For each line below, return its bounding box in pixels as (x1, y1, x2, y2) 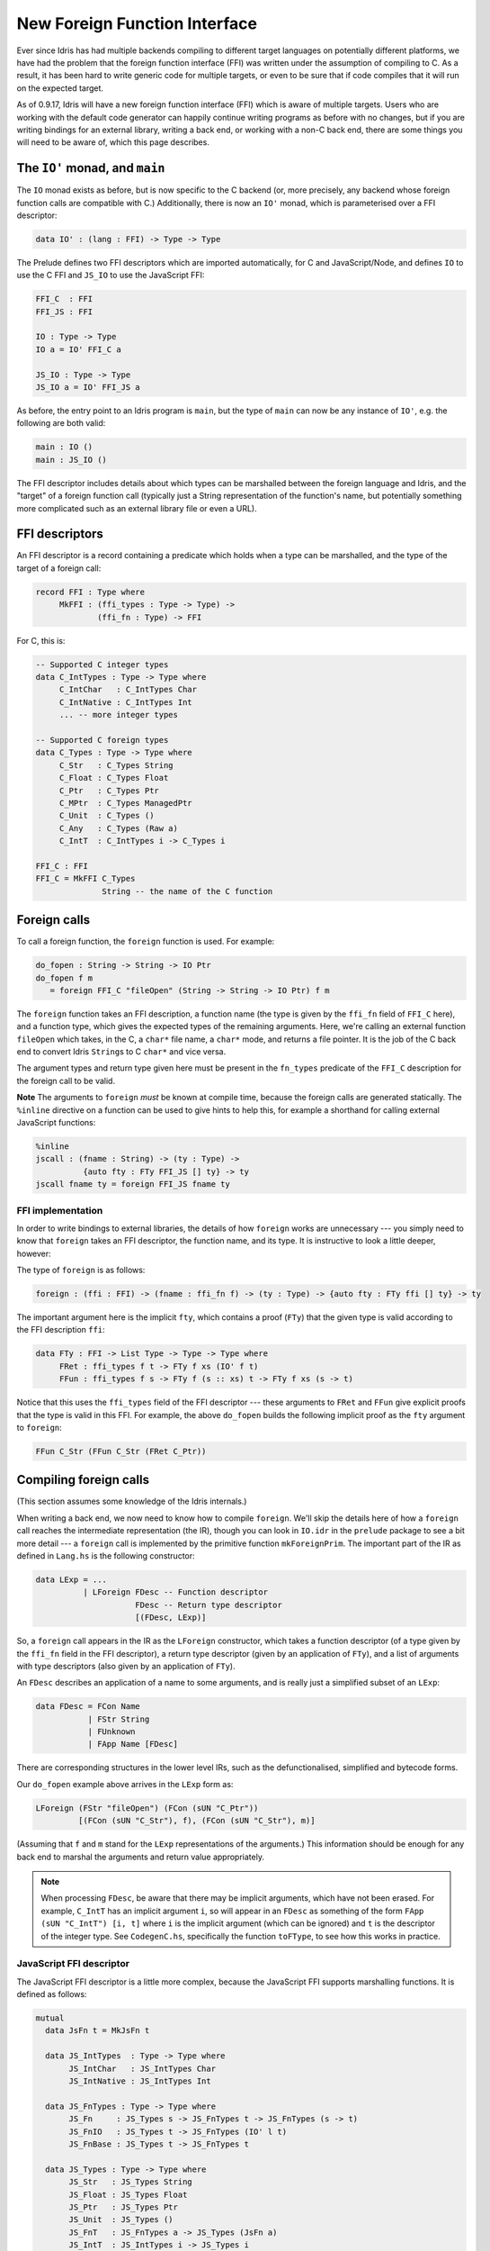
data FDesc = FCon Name (35, 1702, 141, 1712)
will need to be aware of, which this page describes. (16, 137, 210, 148)
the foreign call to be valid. (16, 1075, 116, 1086)
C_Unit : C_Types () (58, 810, 155, 821)
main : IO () (35, 442, 94, 452)
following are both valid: (16, 418, 106, 429)
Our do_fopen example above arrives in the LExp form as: (16, 1778, 234, 1789)
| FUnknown (87, 1727, 136, 1737)
